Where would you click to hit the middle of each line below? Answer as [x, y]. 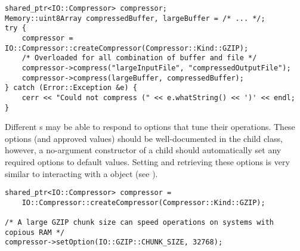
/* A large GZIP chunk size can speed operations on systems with [140, 223]
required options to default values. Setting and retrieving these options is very [147, 162]
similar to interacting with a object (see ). [81, 173]
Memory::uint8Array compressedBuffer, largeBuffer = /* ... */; [135, 18]
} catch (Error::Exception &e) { [71, 88]
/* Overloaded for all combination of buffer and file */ [139, 58]
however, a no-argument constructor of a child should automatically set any [143, 150]
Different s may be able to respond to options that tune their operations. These [150, 127]
